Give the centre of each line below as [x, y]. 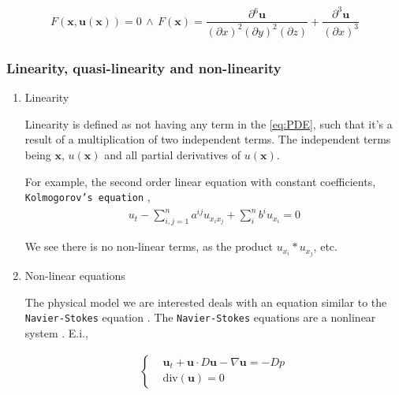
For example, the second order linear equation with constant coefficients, [200, 181]
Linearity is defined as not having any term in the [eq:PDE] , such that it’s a [209, 123]
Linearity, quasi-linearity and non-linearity [144, 67]
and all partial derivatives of [173, 154]
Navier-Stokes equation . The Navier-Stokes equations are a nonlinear [200, 317]
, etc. [325, 246]
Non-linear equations [75, 276]
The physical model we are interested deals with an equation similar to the [206, 302]
